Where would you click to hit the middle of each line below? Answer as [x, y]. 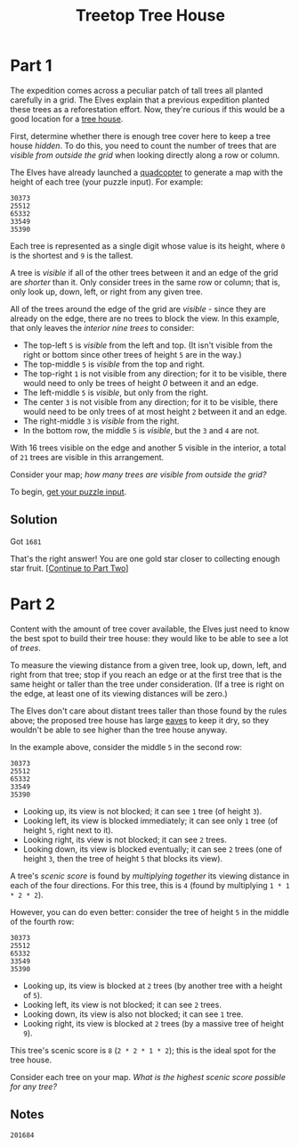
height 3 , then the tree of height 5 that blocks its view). [123, 858]
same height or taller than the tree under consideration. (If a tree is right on [147, 684]
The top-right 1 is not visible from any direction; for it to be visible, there [155, 373]
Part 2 [33, 604]
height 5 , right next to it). [68, 829]
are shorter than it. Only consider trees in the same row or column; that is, [145, 282]
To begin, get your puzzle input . [69, 491]
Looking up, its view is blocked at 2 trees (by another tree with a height [153, 986]
